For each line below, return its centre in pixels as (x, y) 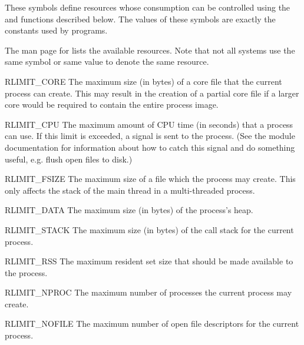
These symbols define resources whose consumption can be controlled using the (148, 7)
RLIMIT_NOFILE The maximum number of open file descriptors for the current (152, 324)
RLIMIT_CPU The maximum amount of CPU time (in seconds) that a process (149, 124)
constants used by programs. (56, 30)
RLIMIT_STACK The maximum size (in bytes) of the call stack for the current (149, 229)
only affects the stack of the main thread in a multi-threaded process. (130, 190)
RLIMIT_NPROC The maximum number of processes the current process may (148, 292)
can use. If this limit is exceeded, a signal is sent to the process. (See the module (150, 136)
